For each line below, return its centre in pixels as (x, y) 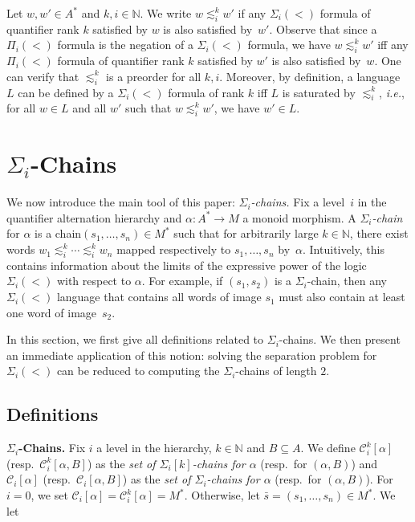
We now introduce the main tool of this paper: (121, 202)
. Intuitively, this (344, 249)
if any (252, 13)
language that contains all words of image (159, 297)
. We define (328, 448)
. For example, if (182, 281)
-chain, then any (347, 281)
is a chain (58, 233)
